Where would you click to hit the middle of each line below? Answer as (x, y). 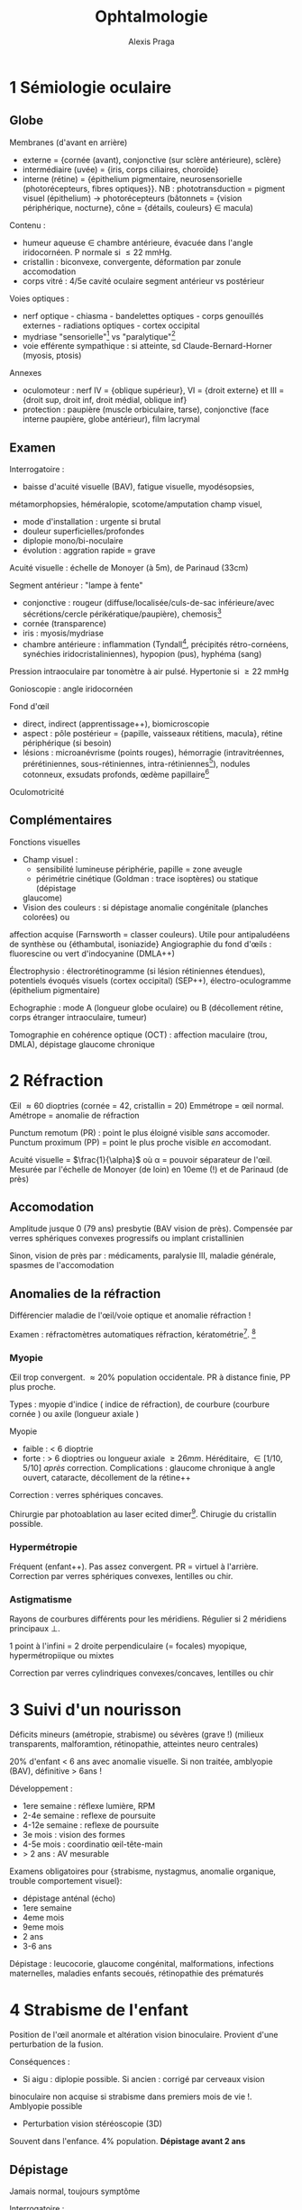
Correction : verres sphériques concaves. (87, 1495)
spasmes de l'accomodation (62, 1265)
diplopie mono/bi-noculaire (73, 541)
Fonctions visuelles (45, 842)
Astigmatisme (41, 1600)
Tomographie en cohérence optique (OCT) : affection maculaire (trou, (138, 1035)
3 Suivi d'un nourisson (96, 1709)
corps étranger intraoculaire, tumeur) (78, 1017)
